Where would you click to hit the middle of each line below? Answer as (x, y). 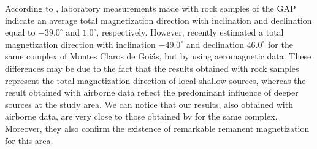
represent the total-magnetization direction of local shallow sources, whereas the (155, 80)
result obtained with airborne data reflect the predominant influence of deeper (152, 92)
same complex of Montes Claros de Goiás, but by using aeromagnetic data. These (158, 56)
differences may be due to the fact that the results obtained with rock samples (152, 68)
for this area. (29, 140)
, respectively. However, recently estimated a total (190, 32)
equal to (20, 32)
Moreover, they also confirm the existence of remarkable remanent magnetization (157, 128)
